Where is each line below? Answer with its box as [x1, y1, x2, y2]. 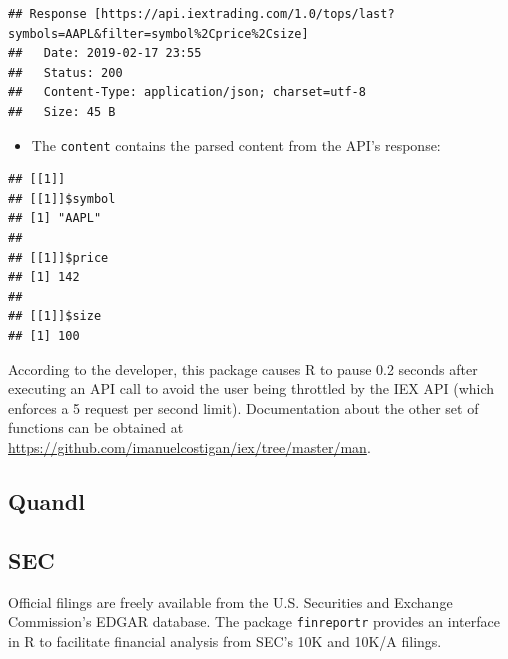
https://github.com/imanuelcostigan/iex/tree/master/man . [8, 436, 371, 457]
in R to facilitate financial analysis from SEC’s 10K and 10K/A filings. [8, 630, 442, 651]
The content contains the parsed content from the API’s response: [31, 134, 441, 155]
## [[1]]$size [8, 309, 102, 324]
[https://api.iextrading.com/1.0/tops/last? [93, 7, 395, 21]
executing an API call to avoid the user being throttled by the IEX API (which [8, 378, 495, 399]
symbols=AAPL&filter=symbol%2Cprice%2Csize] [8, 26, 309, 41]
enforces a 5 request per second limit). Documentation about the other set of [8, 397, 479, 418]
